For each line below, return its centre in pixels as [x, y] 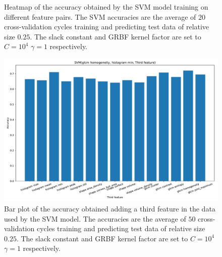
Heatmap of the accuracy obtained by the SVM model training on [106, 7]
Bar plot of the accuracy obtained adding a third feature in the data [110, 208]
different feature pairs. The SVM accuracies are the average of [100, 16]
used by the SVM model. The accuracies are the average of [95, 218]
